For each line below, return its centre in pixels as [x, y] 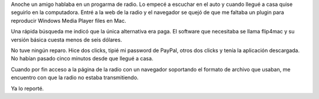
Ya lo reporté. [27, 88]
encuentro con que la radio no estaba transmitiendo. [75, 78]
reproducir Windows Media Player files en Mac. [69, 21]
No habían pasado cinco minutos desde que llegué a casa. [82, 59]
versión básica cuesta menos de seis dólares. [66, 40]
